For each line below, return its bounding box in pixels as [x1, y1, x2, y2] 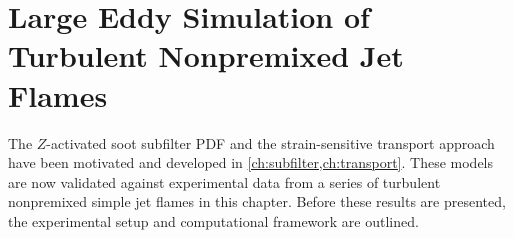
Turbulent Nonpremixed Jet [8, 35, 404, 76]
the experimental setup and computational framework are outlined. [8, 210, 419, 231]
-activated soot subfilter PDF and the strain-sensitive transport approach [46, 132, 495, 153]
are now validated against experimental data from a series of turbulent [8, 171, 441, 192]
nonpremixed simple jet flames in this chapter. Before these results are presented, [8, 191, 506, 212]
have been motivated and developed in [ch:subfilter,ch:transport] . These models [8, 152, 494, 173]
